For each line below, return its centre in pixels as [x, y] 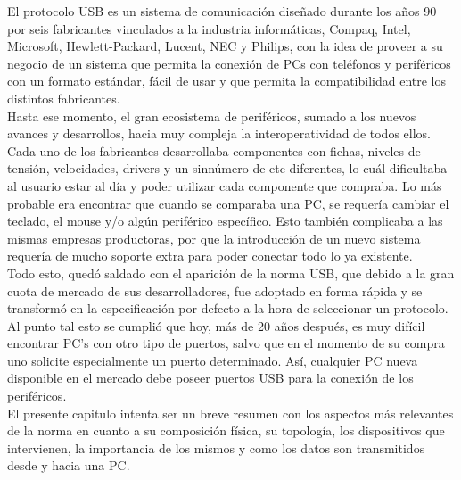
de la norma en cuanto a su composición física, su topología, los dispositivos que [226, 430]
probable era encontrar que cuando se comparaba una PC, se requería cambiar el [228, 203]
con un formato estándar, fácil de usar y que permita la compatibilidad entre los [226, 81]
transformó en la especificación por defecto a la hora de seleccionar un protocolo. [228, 308]
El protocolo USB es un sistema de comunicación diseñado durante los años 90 [222, 11]
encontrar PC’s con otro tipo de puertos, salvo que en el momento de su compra [226, 343]
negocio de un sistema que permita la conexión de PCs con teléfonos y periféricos [229, 63]
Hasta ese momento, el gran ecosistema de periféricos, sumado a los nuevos [212, 116]
